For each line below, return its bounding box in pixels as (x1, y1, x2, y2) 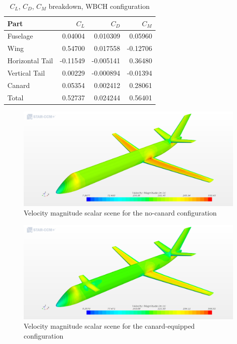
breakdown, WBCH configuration (48, 1, 150, 11)
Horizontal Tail (7, 55, 53, 66)
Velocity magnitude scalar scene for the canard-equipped (24, 321, 195, 331)
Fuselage (7, 31, 33, 41)
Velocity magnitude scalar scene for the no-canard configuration (24, 208, 217, 218)
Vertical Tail (7, 67, 45, 78)
